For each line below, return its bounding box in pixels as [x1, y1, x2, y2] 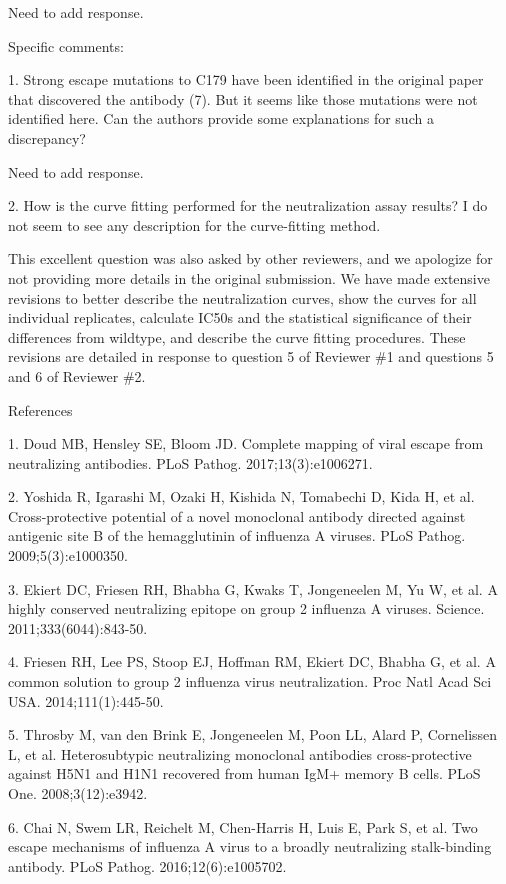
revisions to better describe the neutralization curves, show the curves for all [8, 287, 477, 308]
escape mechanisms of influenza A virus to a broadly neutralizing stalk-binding [8, 836, 492, 857]
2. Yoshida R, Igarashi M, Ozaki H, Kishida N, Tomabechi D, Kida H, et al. [8, 486, 475, 507]
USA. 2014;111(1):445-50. [8, 690, 164, 711]
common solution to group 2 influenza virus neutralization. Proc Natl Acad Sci [8, 671, 492, 692]
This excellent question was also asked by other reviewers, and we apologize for [8, 248, 493, 269]
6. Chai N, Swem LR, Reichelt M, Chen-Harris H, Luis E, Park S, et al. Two [8, 816, 478, 837]
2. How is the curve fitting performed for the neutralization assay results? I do [8, 195, 488, 216]
